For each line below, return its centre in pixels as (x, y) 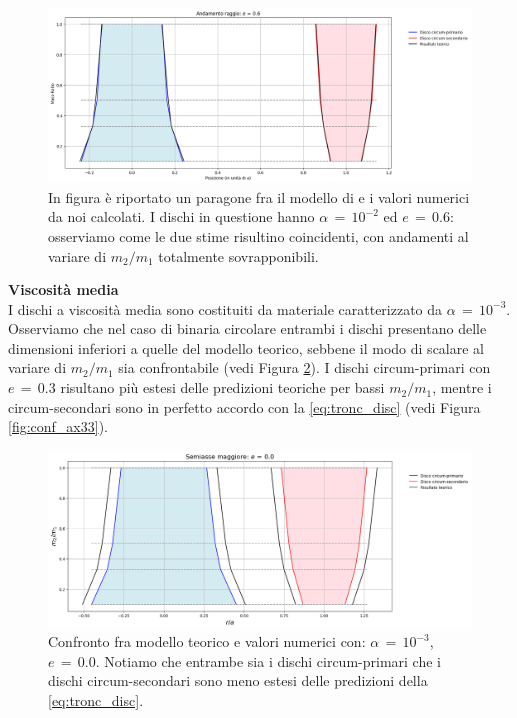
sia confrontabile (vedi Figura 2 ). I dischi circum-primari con (304, 367)
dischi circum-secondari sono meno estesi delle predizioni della (238, 680)
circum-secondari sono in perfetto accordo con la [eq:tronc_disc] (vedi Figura (244, 406)
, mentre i (462, 387)
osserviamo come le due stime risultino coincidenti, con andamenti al (258, 235)
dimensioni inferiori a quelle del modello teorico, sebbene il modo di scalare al (246, 347)
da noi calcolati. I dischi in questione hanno (181, 216)
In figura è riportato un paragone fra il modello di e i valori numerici (259, 196)
